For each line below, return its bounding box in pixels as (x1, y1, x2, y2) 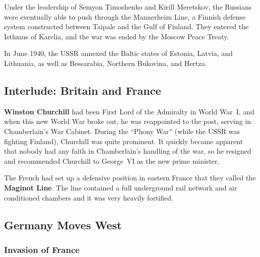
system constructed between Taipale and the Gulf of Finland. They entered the (4, 21, 249, 32)
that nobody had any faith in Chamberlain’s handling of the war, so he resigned (4, 146, 251, 156)
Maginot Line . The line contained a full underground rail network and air (4, 182, 237, 192)
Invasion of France (4, 243, 80, 255)
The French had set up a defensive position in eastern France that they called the (4, 172, 256, 183)
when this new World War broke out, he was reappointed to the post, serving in (4, 116, 251, 126)
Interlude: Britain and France (4, 82, 161, 98)
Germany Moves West (4, 217, 122, 232)
